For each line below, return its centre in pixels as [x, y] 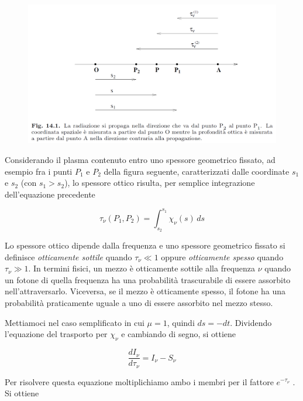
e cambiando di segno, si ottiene [179, 334]
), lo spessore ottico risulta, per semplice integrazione [160, 183]
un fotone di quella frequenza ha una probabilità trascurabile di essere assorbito [148, 279]
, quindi [181, 322]
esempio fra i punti [39, 171]
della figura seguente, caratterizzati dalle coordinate [197, 171]
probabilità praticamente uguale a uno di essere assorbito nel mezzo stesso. [139, 303]
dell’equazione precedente [50, 194]
